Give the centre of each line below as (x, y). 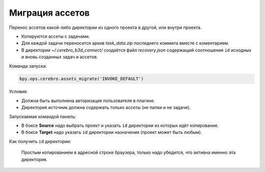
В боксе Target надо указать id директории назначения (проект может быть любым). (112, 132)
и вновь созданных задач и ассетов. (60, 57)
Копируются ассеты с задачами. (56, 36)
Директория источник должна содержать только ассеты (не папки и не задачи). (106, 107)
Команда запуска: (28, 66)
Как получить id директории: (40, 141)
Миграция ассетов (49, 13)
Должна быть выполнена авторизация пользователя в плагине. (88, 100)
